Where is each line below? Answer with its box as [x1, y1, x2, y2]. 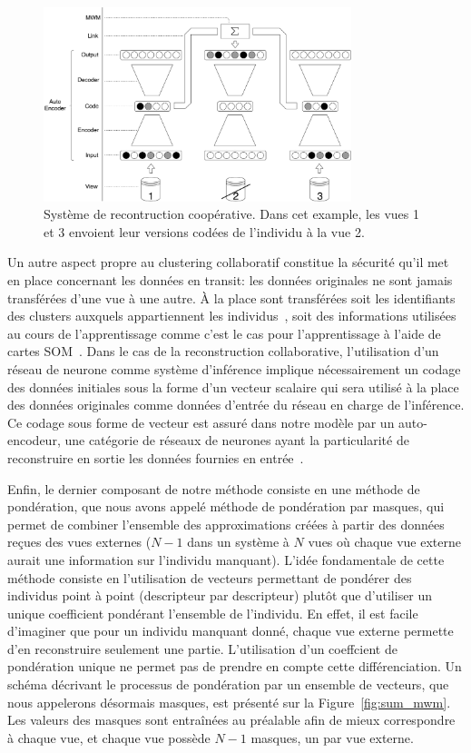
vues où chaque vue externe [308, 532, 461, 551]
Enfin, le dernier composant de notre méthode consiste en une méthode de [7, 479, 420, 498]
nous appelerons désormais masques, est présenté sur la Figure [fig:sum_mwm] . [7, 692, 451, 711]
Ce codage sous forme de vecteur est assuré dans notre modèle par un [7, 412, 395, 431]
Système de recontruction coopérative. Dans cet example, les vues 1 [44, 204, 419, 223]
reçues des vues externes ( [7, 532, 152, 551]
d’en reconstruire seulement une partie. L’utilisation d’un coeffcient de [7, 639, 397, 658]
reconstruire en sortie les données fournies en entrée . [7, 448, 304, 467]
